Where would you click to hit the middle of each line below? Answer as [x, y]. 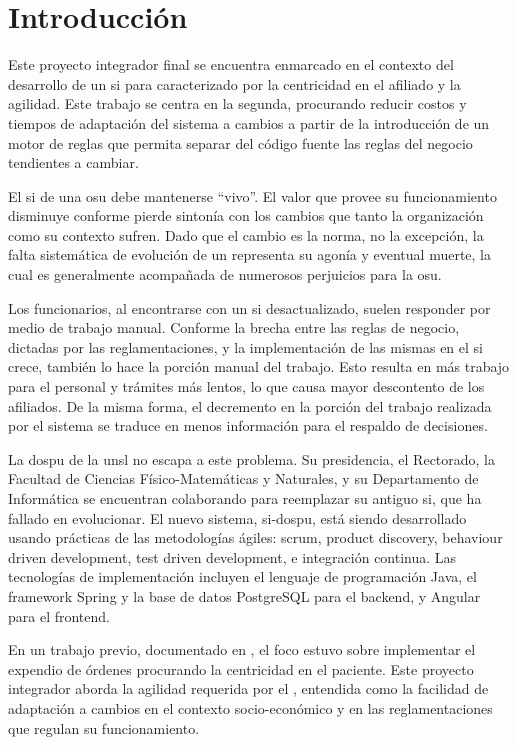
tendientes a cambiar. [73, 162]
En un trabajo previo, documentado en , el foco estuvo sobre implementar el [242, 649]
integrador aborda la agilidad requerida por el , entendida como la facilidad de [248, 688]
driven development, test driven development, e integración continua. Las [232, 556]
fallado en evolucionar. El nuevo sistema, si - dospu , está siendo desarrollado [237, 517]
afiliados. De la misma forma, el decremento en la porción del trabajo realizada [250, 405]
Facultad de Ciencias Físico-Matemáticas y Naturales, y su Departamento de [243, 478]
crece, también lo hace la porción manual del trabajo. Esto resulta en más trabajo [259, 366]
